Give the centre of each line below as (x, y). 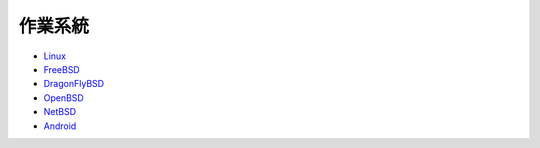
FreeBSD (61, 69)
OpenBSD (63, 97)
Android (60, 126)
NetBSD (60, 112)
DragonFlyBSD (74, 84)
